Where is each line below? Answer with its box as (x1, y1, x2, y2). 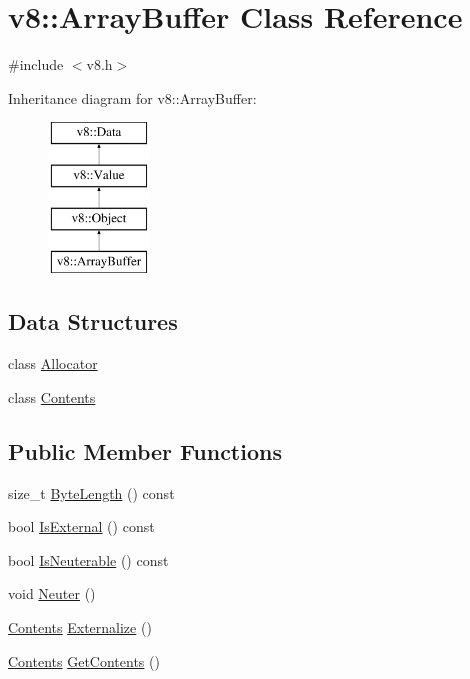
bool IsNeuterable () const (8, 549, 169, 570)
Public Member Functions (8, 435, 282, 466)
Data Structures (8, 306, 178, 337)
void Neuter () (8, 583, 96, 604)
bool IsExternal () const (8, 516, 155, 537)
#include (8, 54, 64, 75)
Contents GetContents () (8, 650, 160, 671)
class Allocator (8, 353, 98, 374)
